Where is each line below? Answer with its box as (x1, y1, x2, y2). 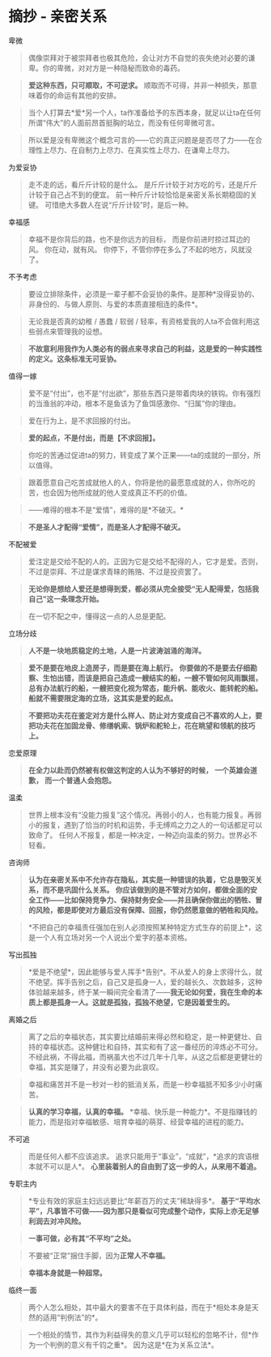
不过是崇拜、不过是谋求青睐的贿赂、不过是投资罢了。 (28, 567, 206, 576)
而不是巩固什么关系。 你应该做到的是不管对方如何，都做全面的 (42, 884, 251, 894)
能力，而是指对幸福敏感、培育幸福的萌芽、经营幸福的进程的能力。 (28, 1116, 248, 1127)
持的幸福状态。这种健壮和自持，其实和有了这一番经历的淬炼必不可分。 (28, 1042, 263, 1051)
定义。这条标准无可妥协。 (35, 353, 121, 363)
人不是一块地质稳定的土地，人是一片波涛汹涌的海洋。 (28, 645, 206, 655)
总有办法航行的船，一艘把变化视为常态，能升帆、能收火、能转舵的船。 (28, 683, 263, 693)
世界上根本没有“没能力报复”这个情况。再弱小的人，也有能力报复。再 (28, 810, 255, 820)
